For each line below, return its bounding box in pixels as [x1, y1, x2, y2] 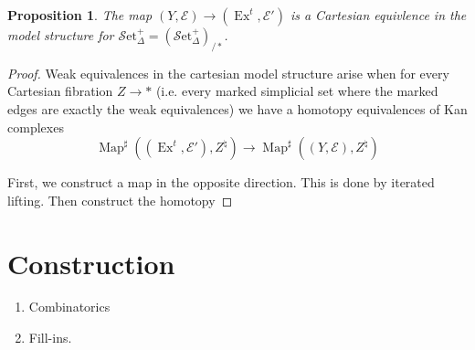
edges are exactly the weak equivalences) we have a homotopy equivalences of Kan [7, 99, 468, 118]
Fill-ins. [28, 328, 72, 347]
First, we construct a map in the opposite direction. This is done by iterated [7, 173, 435, 192]
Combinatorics [28, 297, 111, 316]
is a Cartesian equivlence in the [290, 5, 467, 24]
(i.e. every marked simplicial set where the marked [155, 81, 438, 101]
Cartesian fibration [7, 81, 113, 101]
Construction [7, 244, 175, 281]
